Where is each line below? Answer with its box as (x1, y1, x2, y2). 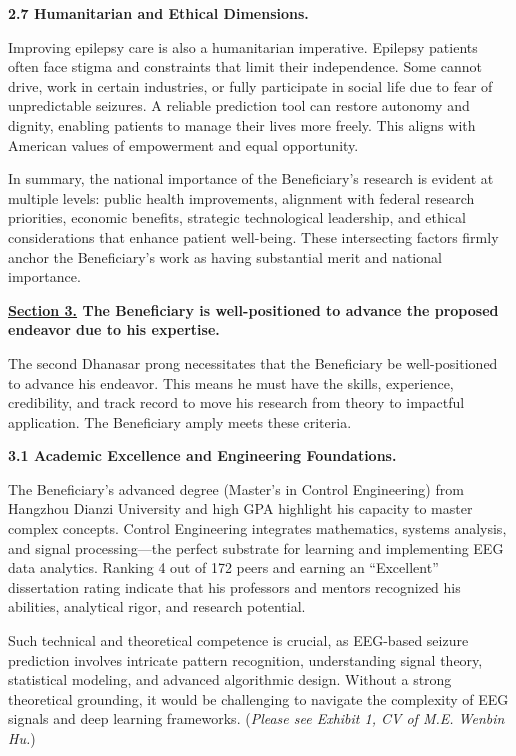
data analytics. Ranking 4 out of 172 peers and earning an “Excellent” (8, 557, 439, 578)
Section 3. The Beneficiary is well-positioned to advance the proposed (8, 299, 499, 320)
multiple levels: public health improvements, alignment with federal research (8, 187, 475, 208)
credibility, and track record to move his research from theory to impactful (8, 392, 465, 413)
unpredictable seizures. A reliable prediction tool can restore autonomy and (8, 95, 470, 116)
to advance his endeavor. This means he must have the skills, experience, (8, 372, 454, 393)
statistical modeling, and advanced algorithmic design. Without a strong (8, 669, 452, 690)
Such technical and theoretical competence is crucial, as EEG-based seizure (8, 630, 469, 651)
